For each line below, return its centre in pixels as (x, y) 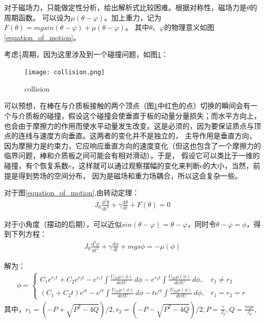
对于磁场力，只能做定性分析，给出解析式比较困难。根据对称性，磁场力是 (125, 7)
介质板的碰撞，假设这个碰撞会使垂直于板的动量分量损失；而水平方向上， (139, 116)
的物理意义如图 (189, 27)
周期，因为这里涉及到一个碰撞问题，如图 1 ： (95, 54)
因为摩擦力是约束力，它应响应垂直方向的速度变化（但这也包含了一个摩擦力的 (132, 145)
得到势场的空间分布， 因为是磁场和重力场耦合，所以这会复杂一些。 (130, 175)
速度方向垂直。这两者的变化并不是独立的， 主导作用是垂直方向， (148, 136)
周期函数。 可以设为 (37, 17)
